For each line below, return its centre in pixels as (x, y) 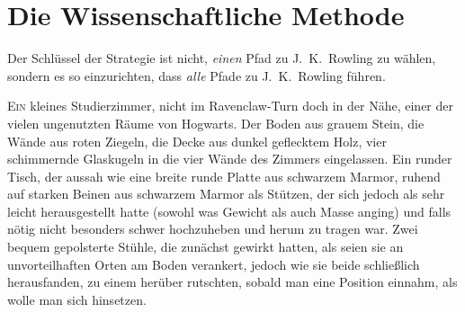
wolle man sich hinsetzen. (77, 299)
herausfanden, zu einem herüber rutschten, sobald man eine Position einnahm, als (232, 282)
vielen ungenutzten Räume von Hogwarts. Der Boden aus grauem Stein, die (216, 123)
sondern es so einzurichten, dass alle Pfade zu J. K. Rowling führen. (197, 75)
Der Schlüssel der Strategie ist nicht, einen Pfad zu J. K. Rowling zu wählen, (222, 58)
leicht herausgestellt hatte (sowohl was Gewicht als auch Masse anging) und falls (229, 211)
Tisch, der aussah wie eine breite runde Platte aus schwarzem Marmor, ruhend (224, 176)
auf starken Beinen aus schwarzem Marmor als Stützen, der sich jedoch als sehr (226, 194)
